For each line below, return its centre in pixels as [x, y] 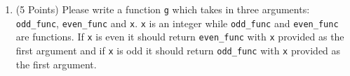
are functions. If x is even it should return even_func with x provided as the [180, 37]
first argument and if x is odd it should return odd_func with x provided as [178, 50]
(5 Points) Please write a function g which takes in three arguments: [163, 9]
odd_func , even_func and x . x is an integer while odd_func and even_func [177, 23]
